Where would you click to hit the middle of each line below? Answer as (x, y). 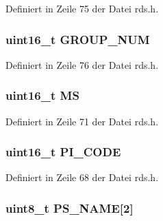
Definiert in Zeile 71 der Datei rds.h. (82, 121)
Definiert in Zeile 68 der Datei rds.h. (82, 177)
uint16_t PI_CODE (63, 152)
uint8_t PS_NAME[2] (70, 208)
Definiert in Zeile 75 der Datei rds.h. (82, 8)
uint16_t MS (42, 95)
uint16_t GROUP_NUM (78, 39)
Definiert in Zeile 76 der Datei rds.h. (82, 64)
